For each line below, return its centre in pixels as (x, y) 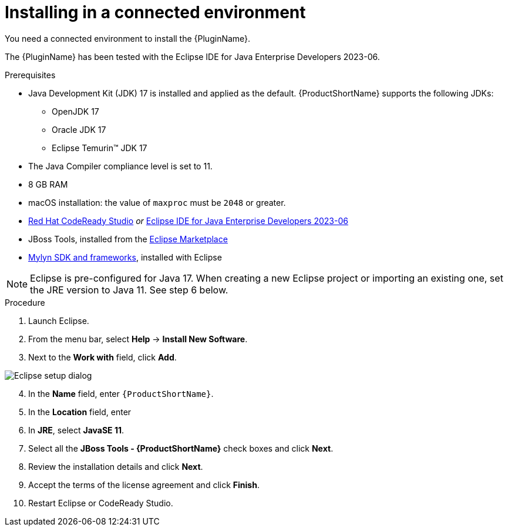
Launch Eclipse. (59, 320)
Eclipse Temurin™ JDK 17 (100, 148)
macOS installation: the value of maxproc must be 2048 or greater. (157, 202)
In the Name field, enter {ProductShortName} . (121, 393)
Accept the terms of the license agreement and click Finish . (144, 485)
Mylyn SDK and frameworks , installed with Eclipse (125, 257)
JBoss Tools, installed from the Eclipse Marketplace (128, 239)
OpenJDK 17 (75, 111)
